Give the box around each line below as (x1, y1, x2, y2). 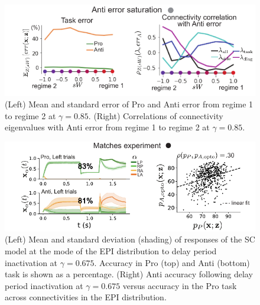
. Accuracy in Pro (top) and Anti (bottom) (94, 256, 250, 268)
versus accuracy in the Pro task (122, 279, 237, 291)
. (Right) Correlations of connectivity (88, 109, 223, 122)
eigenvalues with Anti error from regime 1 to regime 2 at (5, 121, 210, 133)
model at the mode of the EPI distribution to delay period (5, 245, 217, 257)
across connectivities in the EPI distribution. (5, 291, 167, 303)
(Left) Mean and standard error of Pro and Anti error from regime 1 (5, 98, 253, 110)
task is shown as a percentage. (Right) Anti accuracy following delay (5, 268, 253, 280)
